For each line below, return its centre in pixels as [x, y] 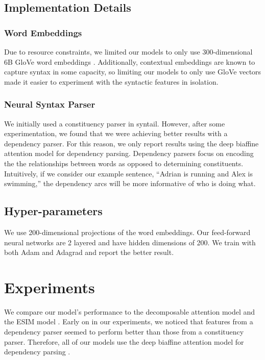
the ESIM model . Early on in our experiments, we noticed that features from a [129, 322]
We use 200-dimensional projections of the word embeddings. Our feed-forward [127, 232]
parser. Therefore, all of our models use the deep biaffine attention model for [124, 341]
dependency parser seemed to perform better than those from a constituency [124, 332]
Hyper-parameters [53, 211]
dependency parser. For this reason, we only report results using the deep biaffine [131, 143]
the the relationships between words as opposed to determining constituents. [124, 163]
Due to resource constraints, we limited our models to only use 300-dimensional [128, 52]
